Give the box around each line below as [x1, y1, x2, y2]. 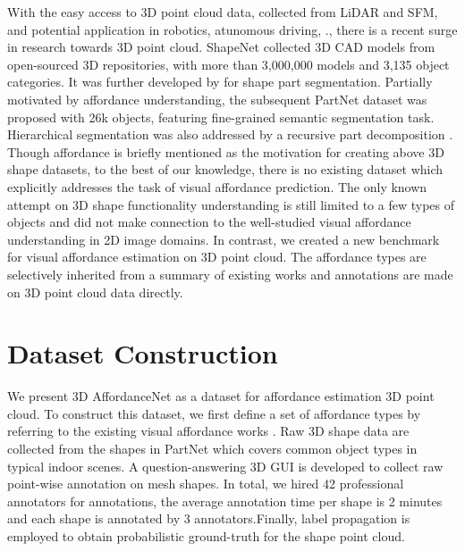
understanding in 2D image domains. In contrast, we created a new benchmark [7, 230, 440, 248]
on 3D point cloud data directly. [7, 282, 183, 301]
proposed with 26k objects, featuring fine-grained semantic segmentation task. [7, 107, 435, 126]
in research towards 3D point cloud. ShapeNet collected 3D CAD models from [7, 38, 435, 56]
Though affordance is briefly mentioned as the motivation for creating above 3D [7, 142, 444, 161]
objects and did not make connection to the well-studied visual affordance [7, 213, 411, 231]
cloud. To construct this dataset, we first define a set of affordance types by [7, 404, 421, 422]
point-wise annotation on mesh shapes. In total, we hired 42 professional [7, 474, 404, 493]
